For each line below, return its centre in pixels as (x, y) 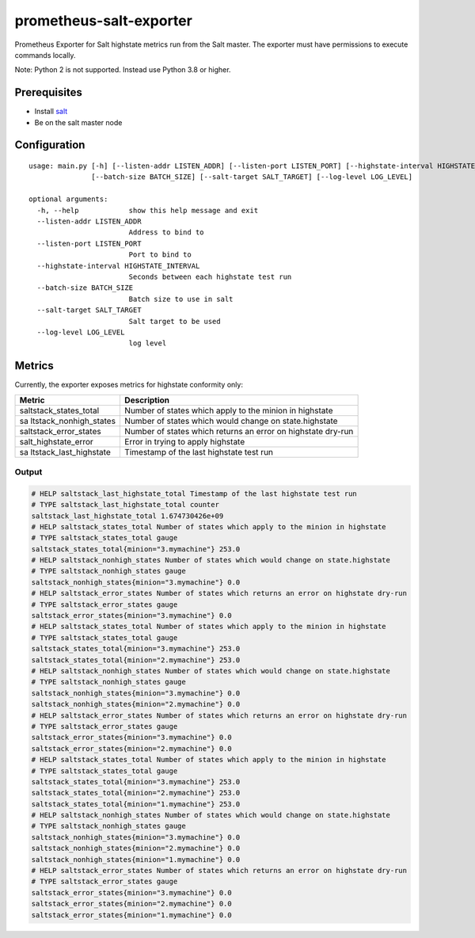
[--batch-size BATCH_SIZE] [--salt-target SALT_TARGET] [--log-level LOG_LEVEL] (252, 177)
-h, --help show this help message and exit (148, 210)
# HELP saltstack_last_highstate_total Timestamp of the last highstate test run (194, 494)
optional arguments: (68, 199)
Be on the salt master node (78, 122)
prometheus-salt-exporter (104, 21)
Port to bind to (160, 255)
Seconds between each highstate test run (210, 276)
